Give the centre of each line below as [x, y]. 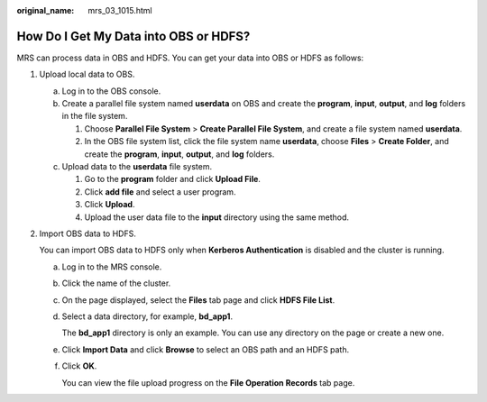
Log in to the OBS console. [111, 91]
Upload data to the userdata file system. [137, 167]
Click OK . [79, 366]
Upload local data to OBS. [87, 74]
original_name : [46, 10]
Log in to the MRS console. [112, 267]
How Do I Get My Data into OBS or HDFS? [133, 36]
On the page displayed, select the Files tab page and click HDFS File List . [198, 300]
